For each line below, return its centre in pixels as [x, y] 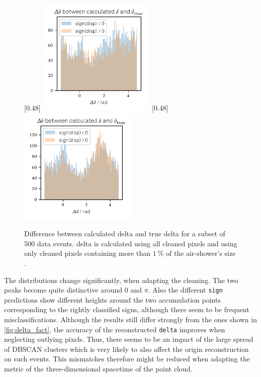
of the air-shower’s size [201, 253]
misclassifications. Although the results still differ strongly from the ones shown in [130, 319]
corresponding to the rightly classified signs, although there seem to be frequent [127, 309]
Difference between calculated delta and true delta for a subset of [125, 233]
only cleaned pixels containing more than [87, 253]
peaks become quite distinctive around [63, 290]
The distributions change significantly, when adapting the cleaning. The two [121, 280]
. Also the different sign [185, 290]
